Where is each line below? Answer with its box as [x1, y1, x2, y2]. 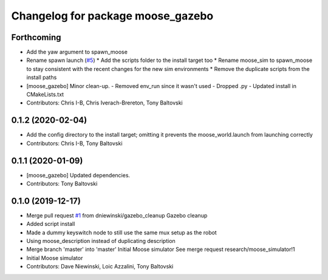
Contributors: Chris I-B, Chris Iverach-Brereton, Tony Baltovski [26, 99, 183, 106]
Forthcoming [11, 32, 61, 43]
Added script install [26, 220, 75, 228]
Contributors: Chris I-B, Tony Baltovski [26, 140, 123, 147]
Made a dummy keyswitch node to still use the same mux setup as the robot [26, 228, 217, 236]
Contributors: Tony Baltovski [26, 180, 98, 187]
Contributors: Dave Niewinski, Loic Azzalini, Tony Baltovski [26, 263, 174, 270]
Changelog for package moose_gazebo [11, 9, 214, 22]
